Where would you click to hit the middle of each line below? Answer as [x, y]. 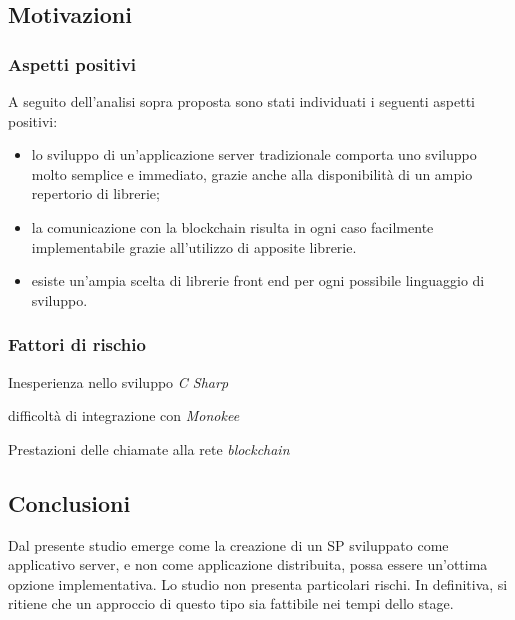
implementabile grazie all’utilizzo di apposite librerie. [194, 246]
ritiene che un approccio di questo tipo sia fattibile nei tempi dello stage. [231, 603]
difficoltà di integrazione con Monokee [124, 415]
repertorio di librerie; [95, 193]
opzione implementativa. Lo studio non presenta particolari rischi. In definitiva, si [258, 583]
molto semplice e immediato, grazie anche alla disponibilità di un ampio [252, 173]
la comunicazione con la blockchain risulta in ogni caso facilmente [232, 226]
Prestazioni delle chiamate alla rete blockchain [149, 448]
